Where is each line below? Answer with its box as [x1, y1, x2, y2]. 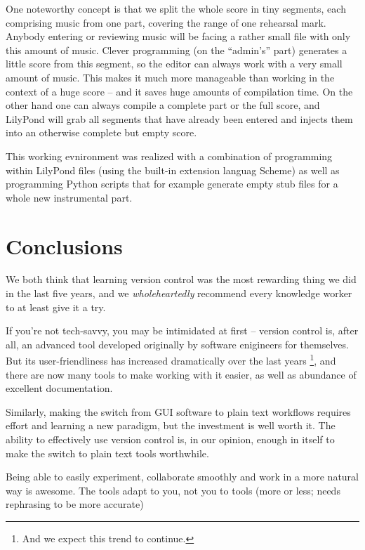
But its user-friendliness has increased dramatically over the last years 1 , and [6, 351, 336, 368]
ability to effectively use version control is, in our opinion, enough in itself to [6, 432, 335, 447]
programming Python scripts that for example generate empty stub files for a [6, 176, 338, 191]
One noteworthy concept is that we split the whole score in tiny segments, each [6, 1, 346, 15]
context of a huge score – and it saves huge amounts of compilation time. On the [6, 84, 353, 98]
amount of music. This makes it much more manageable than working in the [6, 70, 335, 84]
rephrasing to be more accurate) [6, 497, 144, 511]
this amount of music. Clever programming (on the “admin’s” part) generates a [6, 42, 347, 57]
